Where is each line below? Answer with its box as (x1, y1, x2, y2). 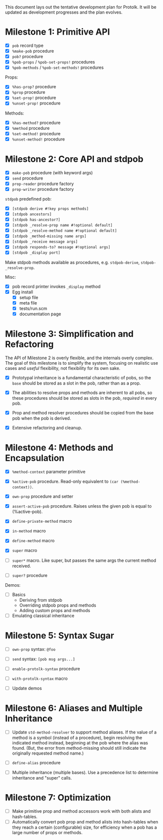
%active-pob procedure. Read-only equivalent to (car (12, 478, 119, 485)
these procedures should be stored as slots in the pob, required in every (12, 395, 157, 401)
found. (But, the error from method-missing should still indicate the (12, 745, 147, 751)
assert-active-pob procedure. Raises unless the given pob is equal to (12, 503, 152, 509)
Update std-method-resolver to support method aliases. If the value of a (12, 729, 157, 735)
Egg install (12, 289, 33, 295)
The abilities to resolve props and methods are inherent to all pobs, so (12, 389, 152, 395)
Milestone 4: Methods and (5, 442, 113, 453)
